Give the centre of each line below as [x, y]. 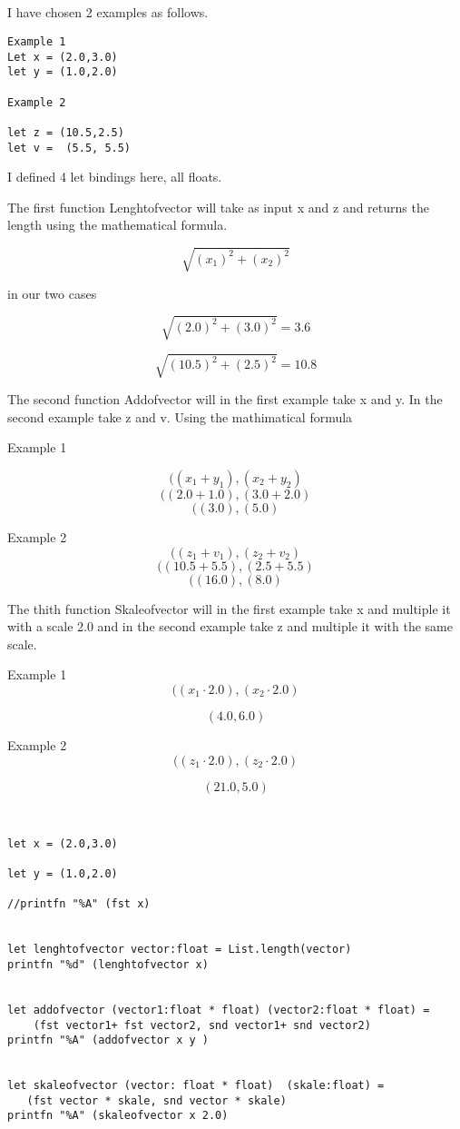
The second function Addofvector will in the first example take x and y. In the [225, 399]
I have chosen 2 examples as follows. [108, 12]
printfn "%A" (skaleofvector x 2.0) [118, 1116]
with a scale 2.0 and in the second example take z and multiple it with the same [230, 626]
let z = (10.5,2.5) [66, 132]
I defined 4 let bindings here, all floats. [115, 177]
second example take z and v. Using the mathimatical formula [180, 416]
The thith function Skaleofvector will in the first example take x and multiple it [229, 608]
